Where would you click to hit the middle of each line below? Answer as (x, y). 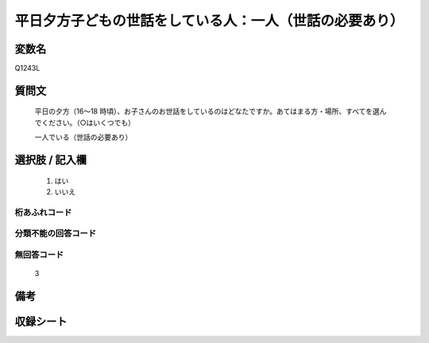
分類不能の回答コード (56, 233)
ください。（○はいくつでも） (88, 123)
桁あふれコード (43, 212)
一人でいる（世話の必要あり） (83, 137)
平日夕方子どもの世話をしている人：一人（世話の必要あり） (209, 21)
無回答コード (39, 255)
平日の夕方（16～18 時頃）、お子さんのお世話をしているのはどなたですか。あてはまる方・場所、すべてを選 (207, 111)
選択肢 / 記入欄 (51, 160)
